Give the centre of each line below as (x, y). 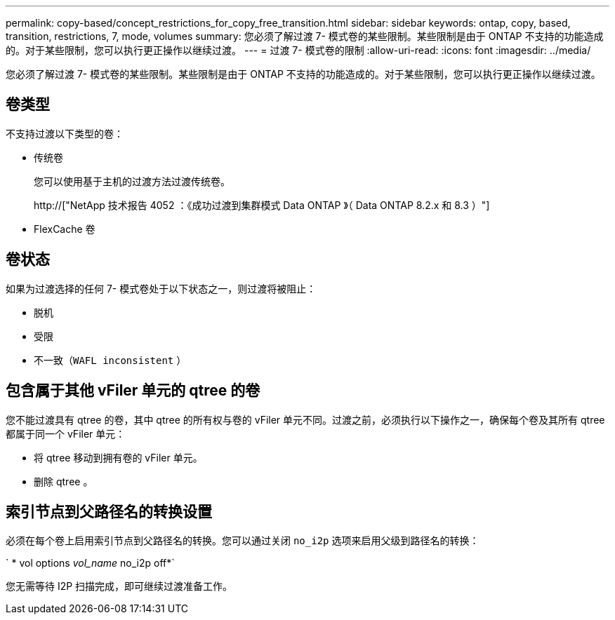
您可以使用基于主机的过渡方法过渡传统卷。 (132, 181)
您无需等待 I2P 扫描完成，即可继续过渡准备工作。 (119, 586)
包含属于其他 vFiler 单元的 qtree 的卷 (133, 391)
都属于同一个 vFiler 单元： (66, 433)
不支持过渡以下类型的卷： (65, 133)
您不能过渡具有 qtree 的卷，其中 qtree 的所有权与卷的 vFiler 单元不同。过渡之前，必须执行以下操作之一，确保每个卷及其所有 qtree (305, 419)
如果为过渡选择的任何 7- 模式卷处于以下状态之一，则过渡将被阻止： (161, 288)
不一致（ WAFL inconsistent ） (110, 360)
